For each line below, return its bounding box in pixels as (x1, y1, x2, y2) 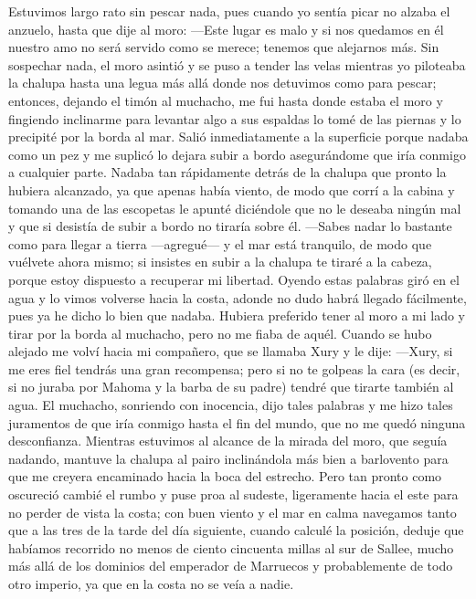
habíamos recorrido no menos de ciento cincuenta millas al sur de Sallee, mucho (8, 538, 454, 557)
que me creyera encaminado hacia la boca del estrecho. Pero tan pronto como (8, 467, 442, 486)
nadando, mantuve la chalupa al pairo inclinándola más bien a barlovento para (8, 448, 449, 468)
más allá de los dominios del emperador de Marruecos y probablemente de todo (8, 556, 453, 575)
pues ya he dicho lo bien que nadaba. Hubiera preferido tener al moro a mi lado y (8, 306, 466, 325)
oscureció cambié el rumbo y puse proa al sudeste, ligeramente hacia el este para (8, 485, 459, 504)
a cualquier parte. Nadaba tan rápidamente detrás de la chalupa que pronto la (8, 163, 447, 182)
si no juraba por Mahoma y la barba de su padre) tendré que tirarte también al (8, 377, 454, 396)
